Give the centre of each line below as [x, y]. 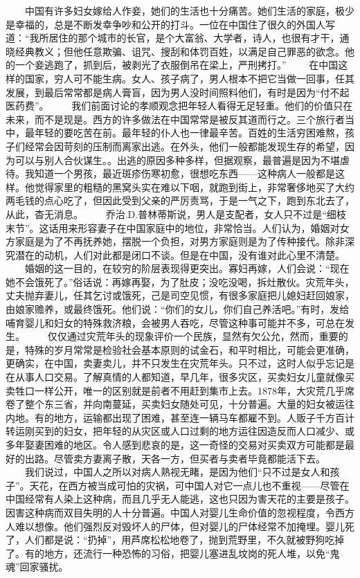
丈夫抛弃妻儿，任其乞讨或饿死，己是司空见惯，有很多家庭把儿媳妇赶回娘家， [180, 295]
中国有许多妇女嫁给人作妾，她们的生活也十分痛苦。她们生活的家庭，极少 [189, 10]
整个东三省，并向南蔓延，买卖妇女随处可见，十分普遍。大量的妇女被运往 [189, 404]
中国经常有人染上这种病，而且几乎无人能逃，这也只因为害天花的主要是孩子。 [180, 499]
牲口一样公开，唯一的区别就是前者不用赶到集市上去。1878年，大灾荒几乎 [180, 390]
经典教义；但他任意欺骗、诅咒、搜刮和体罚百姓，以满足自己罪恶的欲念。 [180, 51]
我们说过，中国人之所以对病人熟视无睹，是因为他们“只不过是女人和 [177, 472]
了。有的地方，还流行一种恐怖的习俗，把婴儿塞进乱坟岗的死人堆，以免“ [168, 553]
